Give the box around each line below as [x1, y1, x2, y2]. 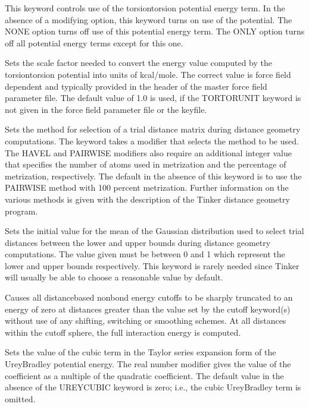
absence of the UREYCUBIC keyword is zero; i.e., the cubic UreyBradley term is [5, 381, 301, 393]
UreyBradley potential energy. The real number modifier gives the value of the [5, 358, 291, 370]
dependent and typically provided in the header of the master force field [5, 80, 267, 92]
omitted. [5, 392, 36, 405]
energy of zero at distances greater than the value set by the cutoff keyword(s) [5, 302, 291, 315]
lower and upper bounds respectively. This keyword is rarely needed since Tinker [5, 259, 299, 272]
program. [5, 204, 38, 217]
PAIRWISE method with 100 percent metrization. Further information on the [5, 181, 289, 194]
